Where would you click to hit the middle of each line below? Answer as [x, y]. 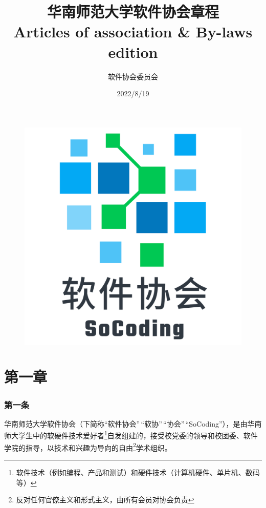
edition [133, 51]
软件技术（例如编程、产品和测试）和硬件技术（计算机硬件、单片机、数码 [138, 472]
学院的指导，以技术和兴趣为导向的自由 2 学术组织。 [88, 447]
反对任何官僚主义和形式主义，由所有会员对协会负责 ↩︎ [105, 500]
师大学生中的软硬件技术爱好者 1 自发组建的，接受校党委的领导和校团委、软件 [131, 435]
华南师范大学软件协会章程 [133, 12]
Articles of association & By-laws [133, 31]
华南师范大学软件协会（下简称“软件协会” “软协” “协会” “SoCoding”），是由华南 [133, 423]
